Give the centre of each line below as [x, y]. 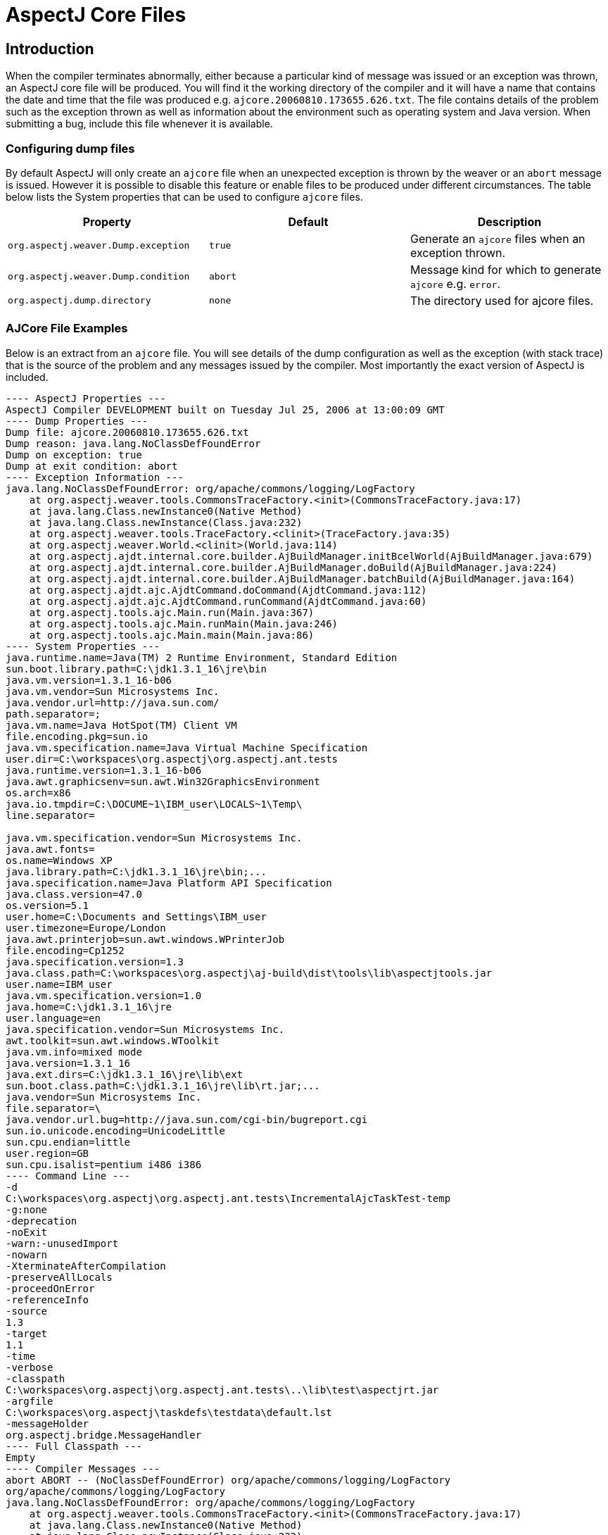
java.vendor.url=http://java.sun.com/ [113, 702]
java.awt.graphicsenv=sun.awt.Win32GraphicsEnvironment [163, 781]
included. [27, 377]
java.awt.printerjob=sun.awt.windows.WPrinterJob [145, 939]
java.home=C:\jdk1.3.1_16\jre [89, 1007]
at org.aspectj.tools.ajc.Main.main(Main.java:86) [172, 635]
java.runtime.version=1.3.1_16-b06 [104, 770]
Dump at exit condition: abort [92, 466]
